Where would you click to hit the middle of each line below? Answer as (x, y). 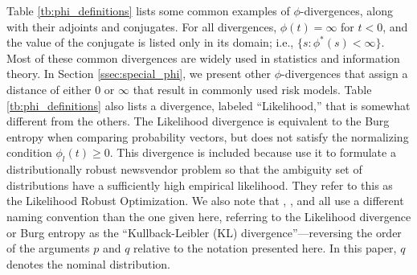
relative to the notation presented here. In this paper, (265, 248)
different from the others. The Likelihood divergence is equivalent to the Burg (198, 121)
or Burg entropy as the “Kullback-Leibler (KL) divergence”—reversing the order (204, 232)
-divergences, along (346, 10)
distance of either (49, 89)
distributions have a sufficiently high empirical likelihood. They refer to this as (200, 185)
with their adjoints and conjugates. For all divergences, (142, 26)
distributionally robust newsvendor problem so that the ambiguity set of (184, 169)
